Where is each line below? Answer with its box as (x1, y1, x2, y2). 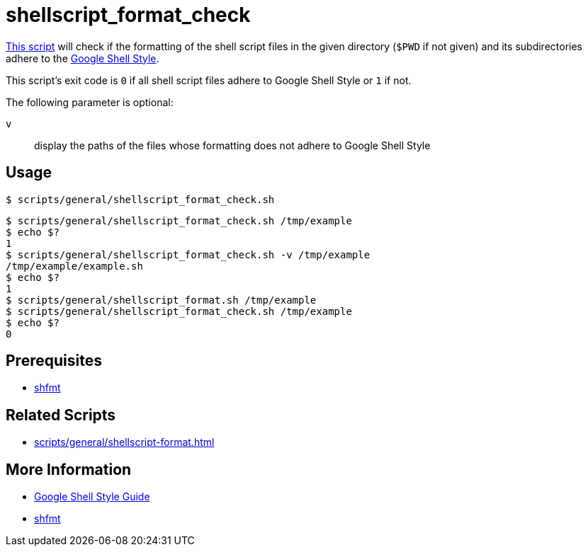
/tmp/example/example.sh (6, 260, 143, 272)
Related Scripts (6, 406, 116, 424)
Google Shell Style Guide (34, 490, 150, 503)
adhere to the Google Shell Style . (6, 52, 159, 64)
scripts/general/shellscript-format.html (34, 436, 215, 449)
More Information (6, 460, 132, 478)
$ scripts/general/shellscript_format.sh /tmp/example (6, 294, 317, 306)
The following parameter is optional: (6, 96, 174, 108)
